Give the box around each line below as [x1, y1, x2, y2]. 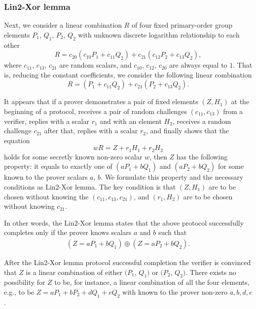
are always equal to [169, 60, 227, 70]
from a [223, 106, 243, 116]
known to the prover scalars [4, 172, 88, 182]
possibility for [4, 277, 45, 287]
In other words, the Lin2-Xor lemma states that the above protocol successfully [4, 217, 244, 228]
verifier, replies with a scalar [4, 116, 89, 126]
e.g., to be [4, 286, 35, 297]
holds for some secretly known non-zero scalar [4, 151, 143, 161]
